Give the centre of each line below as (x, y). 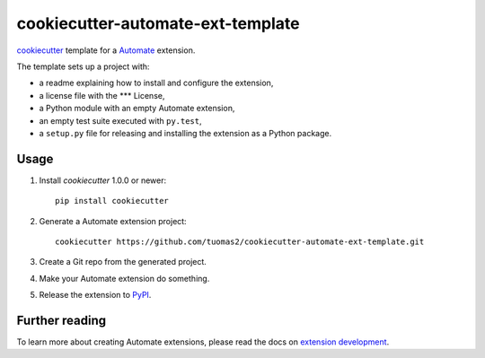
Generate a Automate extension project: (113, 221)
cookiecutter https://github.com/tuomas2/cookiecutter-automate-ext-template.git (240, 241)
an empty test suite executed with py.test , (120, 120)
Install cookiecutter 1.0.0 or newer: (102, 180)
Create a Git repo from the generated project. (123, 262)
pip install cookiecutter (112, 201)
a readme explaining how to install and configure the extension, (156, 83)
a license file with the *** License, (102, 95)
